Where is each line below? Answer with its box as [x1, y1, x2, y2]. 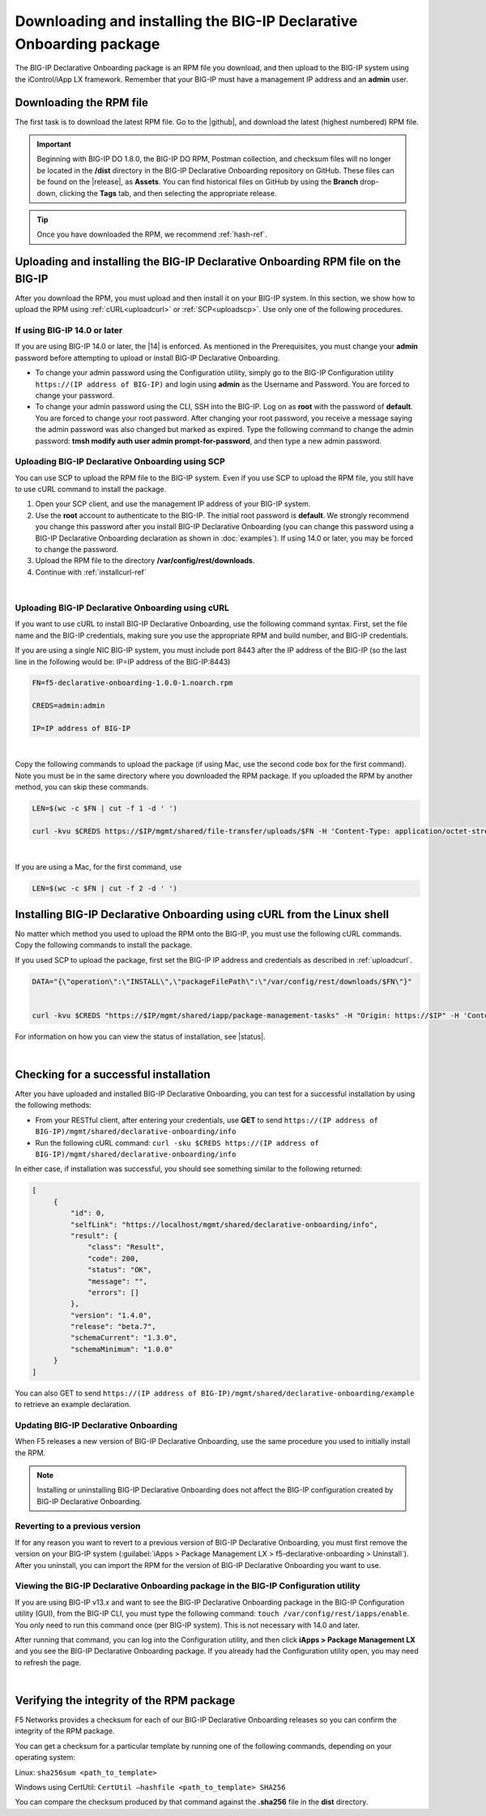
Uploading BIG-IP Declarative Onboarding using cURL [15, 602, 230, 613]
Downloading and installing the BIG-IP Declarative [15, 12, 358, 30]
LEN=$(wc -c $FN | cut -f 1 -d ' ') [32, 804, 178, 814]
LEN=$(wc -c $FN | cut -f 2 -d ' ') [32, 884, 178, 893]
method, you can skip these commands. [15, 782, 149, 792]
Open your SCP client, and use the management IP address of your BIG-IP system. [35, 499, 311, 509]
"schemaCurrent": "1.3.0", [70, 1333, 178, 1343]
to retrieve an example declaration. [15, 1399, 131, 1409]
